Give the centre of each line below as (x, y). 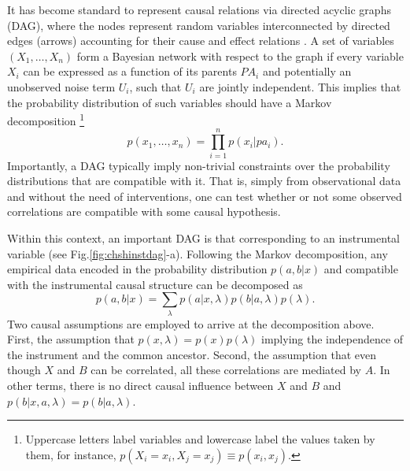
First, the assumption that (71, 339)
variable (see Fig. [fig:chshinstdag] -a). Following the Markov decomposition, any (198, 253)
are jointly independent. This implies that (300, 86)
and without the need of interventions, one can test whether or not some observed (205, 196)
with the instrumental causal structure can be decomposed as (155, 284)
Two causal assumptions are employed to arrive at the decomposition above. (191, 323)
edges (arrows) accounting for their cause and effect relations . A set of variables (201, 41)
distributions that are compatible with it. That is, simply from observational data (204, 181)
